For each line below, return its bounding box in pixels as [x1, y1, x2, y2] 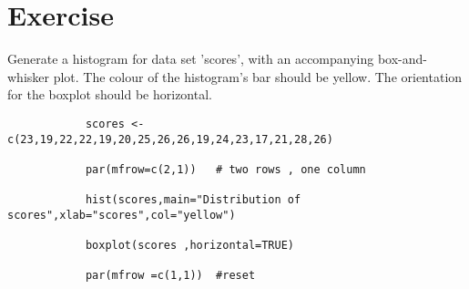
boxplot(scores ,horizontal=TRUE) [85, 239, 294, 253]
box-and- [377, 49, 427, 68]
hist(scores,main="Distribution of [85, 193, 301, 207]
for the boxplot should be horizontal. [7, 85, 212, 104]
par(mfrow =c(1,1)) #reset [85, 269, 256, 283]
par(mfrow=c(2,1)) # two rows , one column [85, 162, 366, 176]
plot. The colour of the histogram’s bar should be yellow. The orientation [53, 67, 463, 86]
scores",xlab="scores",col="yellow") [7, 208, 236, 222]
